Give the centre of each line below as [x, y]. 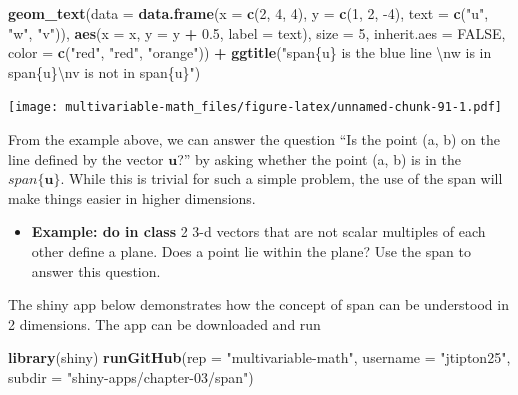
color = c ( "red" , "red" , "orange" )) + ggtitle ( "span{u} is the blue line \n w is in [250, 52]
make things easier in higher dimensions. [132, 197]
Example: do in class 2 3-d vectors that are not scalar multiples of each [258, 231]
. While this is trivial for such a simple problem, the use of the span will [281, 178]
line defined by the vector [86, 158]
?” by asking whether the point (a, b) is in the [319, 158]
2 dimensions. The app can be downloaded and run [164, 323]
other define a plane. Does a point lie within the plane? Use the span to [251, 251]
